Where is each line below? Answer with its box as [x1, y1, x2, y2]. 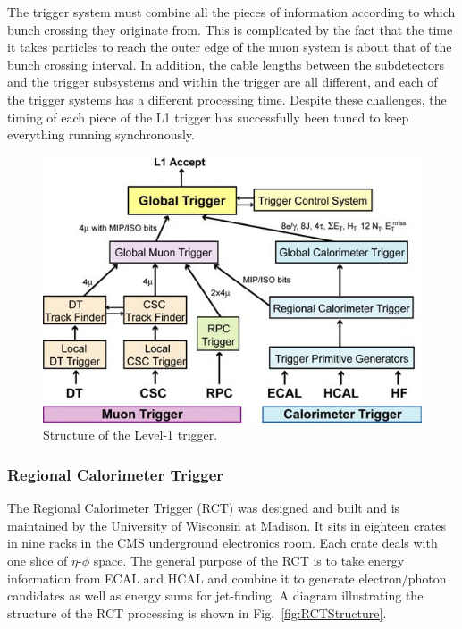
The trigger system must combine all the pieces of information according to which [7, 3, 456, 21]
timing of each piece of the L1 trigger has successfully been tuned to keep [7, 107, 409, 126]
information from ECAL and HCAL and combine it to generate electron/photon [7, 568, 447, 587]
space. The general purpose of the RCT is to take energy [93, 550, 405, 569]
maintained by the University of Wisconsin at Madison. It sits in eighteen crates [7, 516, 446, 534]
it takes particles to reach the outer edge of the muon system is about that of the [7, 38, 452, 56]
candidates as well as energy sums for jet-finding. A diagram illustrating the [7, 586, 424, 605]
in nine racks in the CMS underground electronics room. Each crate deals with [7, 533, 438, 552]
